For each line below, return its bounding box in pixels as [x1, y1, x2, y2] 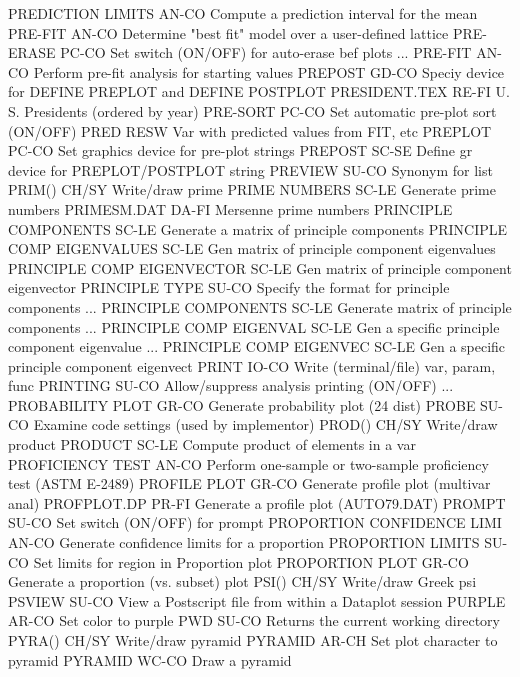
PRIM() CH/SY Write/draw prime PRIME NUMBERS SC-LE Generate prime [8, 179, 496, 200]
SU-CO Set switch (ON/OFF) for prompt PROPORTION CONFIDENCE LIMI [8, 512, 502, 533]
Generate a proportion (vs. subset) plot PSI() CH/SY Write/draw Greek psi [8, 571, 477, 592]
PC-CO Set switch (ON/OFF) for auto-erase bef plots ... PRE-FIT [60, 42, 472, 63]
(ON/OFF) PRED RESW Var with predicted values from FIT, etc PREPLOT [8, 120, 492, 141]
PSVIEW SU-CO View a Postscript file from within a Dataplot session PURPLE [8, 590, 506, 611]
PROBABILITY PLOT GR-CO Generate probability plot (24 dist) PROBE [8, 394, 476, 415]
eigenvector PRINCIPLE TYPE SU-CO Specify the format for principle [8, 277, 450, 298]
